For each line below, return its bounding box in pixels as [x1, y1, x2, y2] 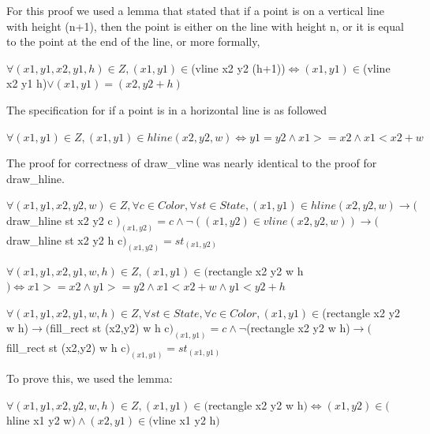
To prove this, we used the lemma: [6, 370, 173, 387]
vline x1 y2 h [152, 412, 216, 428]
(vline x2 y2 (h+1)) [191, 59, 286, 76]
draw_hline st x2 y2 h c [6, 231, 123, 248]
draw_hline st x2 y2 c [6, 211, 113, 228]
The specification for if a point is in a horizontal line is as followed [6, 101, 327, 118]
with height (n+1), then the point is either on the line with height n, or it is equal [6, 17, 404, 34]
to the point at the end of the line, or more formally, [6, 33, 260, 50]
